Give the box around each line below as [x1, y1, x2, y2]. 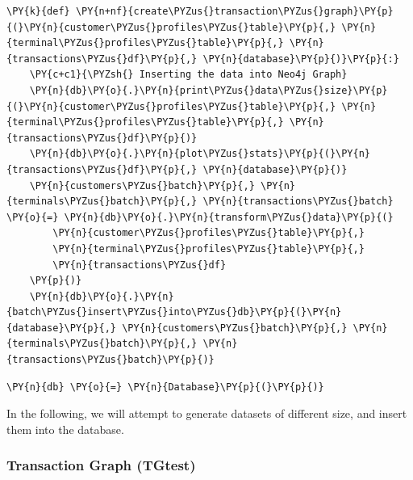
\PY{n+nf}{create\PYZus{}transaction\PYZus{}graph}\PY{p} [75, 6, 394, 17]
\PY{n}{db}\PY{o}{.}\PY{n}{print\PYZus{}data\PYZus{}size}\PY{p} [29, 84, 388, 96]
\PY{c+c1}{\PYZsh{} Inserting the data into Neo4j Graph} [29, 69, 348, 81]
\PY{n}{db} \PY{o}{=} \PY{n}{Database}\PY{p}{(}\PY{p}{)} [6, 381, 324, 393]
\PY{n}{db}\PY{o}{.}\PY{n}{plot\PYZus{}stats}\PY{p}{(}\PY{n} [29, 148, 371, 160]
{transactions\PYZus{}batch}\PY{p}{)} [6, 354, 215, 366]
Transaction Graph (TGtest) [6, 455, 196, 475]
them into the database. [6, 420, 124, 437]
